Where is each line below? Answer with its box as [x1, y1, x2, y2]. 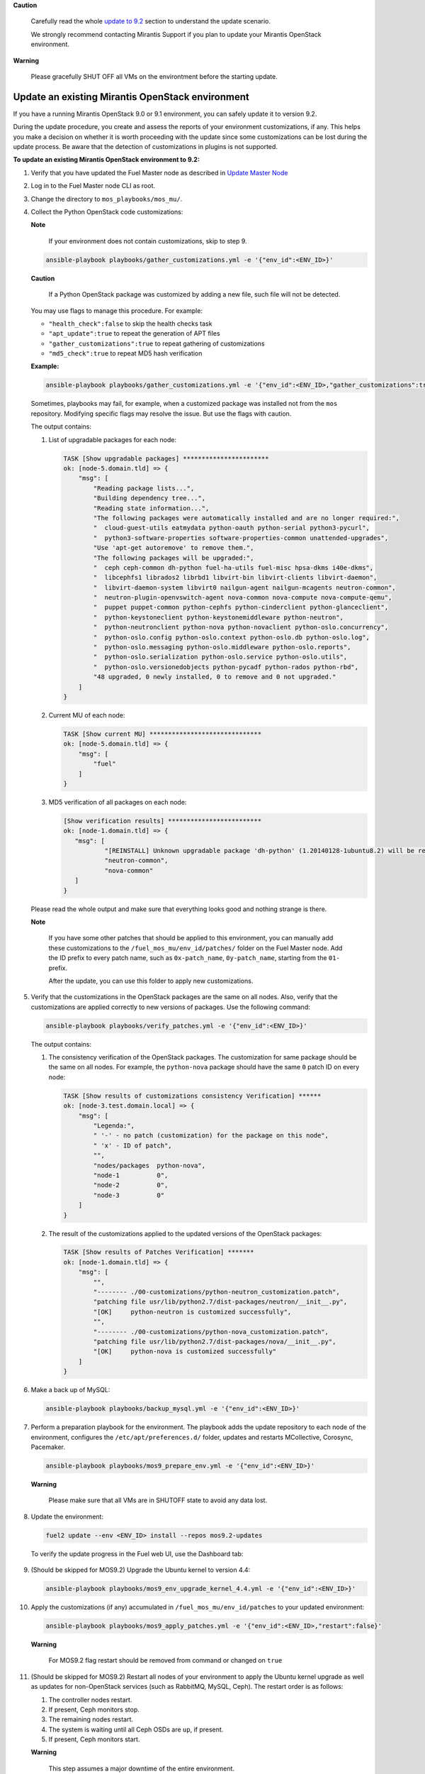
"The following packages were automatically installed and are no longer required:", [93, 514, 400, 522]
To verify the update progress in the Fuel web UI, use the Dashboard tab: [30, 1549, 244, 1558]
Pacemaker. [30, 1443, 66, 1451]
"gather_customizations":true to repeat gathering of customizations [48, 339, 265, 348]
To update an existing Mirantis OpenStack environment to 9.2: [13, 155, 200, 164]
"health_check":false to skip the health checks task [48, 319, 212, 328]
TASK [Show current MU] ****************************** [63, 729, 262, 738]
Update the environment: [30, 1512, 104, 1521]
